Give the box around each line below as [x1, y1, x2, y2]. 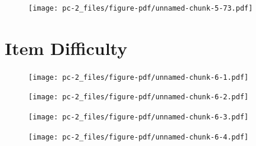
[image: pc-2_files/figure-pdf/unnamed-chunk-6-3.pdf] [28, 113, 249, 122]
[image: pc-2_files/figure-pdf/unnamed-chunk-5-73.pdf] [28, 4, 253, 12]
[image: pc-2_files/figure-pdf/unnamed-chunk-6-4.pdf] [28, 132, 249, 141]
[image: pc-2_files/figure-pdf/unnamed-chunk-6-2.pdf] [28, 93, 249, 102]
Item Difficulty [5, 35, 128, 60]
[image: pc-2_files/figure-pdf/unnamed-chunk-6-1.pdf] [28, 73, 249, 82]
